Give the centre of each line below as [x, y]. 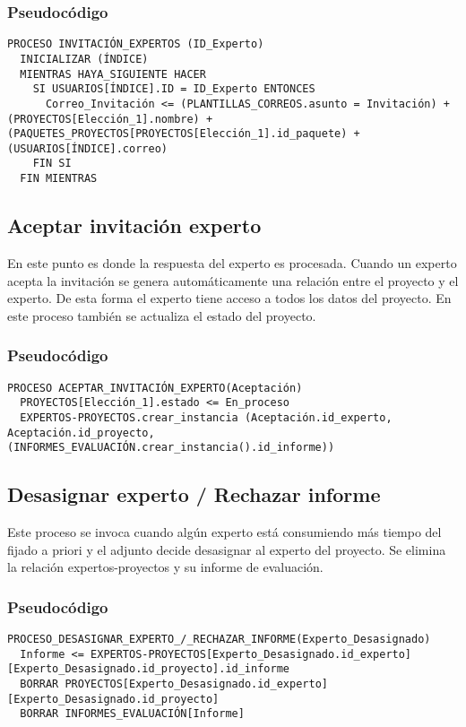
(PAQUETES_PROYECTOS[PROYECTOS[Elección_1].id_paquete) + [184, 134]
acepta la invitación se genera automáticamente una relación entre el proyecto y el [233, 280]
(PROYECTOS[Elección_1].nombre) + [110, 119]
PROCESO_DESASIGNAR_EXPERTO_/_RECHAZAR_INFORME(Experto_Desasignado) [219, 640]
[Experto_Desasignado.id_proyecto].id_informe [148, 669]
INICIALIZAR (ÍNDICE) [84, 59]
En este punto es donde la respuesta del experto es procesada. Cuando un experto [232, 262]
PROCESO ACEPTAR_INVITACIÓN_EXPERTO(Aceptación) [155, 388]
